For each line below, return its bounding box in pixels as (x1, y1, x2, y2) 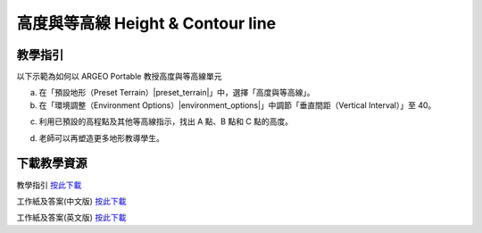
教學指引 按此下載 (16, 179, 82, 190)
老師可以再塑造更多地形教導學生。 (38, 132, 164, 143)
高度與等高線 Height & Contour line (16, 13, 277, 33)
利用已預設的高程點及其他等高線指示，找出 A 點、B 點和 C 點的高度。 (38, 116, 294, 127)
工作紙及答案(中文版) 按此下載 (16, 196, 127, 206)
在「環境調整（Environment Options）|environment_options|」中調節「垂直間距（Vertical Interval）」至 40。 (38, 99, 436, 111)
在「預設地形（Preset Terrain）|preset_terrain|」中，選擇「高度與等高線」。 (38, 87, 316, 98)
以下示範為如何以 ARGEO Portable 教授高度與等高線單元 (16, 71, 222, 82)
